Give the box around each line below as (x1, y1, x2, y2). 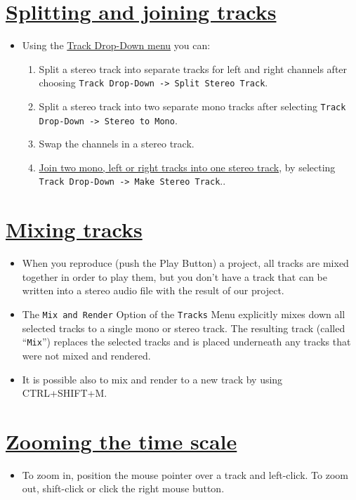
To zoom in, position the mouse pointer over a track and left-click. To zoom (22, 467, 348, 482)
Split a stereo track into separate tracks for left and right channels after (39, 61, 348, 76)
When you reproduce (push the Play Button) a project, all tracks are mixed (22, 256, 349, 270)
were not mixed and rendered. (22, 348, 151, 362)
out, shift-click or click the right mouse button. (22, 481, 225, 496)
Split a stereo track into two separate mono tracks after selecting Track (39, 98, 346, 113)
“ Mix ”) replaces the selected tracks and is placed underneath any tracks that (22, 334, 351, 349)
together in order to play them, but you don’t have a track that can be (22, 269, 327, 284)
